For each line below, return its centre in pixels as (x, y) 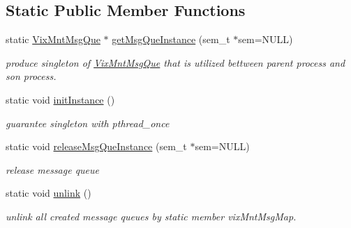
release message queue (53, 169)
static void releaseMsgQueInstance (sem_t (96, 146)
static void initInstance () (60, 99)
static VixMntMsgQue (53, 39)
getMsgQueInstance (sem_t (171, 39)
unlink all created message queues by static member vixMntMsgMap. (151, 216)
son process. (31, 76)
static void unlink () (48, 193)
